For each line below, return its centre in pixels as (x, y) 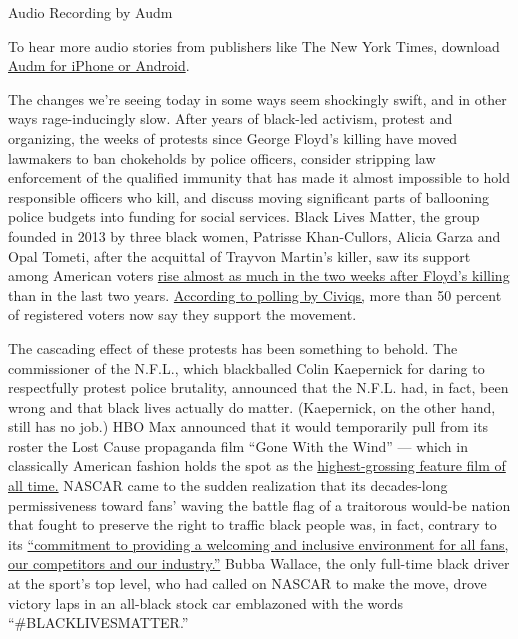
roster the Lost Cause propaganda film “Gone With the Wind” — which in (238, 445)
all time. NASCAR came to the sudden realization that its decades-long (228, 485)
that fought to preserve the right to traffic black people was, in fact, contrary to (252, 524)
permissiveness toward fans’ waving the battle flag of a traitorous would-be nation (259, 504)
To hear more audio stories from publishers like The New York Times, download (254, 45)
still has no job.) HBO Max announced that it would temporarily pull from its (248, 426)
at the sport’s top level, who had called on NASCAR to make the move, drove (247, 583)
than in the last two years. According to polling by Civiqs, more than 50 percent (255, 294)
